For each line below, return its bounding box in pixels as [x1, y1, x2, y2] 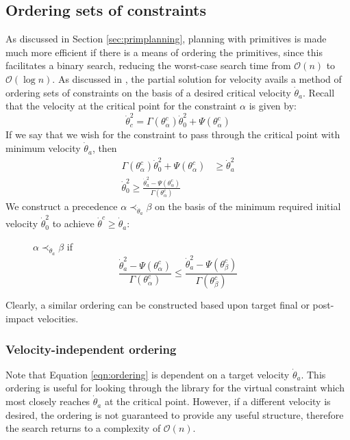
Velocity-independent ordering [5, 340, 177, 357]
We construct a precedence [5, 199, 118, 213]
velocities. [37, 311, 79, 326]
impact [5, 311, 34, 326]
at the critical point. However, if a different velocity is [104, 394, 331, 409]
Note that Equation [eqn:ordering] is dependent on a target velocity [5, 367, 290, 381]
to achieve [52, 216, 95, 231]
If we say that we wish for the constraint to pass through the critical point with [5, 127, 340, 142]
